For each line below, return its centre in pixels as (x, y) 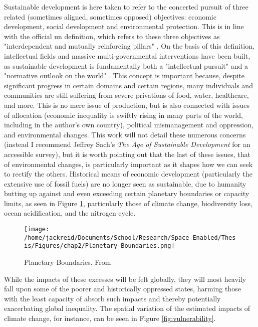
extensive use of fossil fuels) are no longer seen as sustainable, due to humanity (125, 183)
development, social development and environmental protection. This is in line (124, 26)
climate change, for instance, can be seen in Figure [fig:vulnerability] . (110, 318)
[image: (37, 229)
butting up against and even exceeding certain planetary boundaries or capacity (127, 193)
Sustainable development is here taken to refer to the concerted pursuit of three (126, 7)
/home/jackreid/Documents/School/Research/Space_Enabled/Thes (130, 237)
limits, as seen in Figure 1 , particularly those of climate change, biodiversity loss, (128, 203)
